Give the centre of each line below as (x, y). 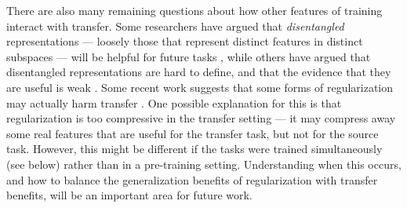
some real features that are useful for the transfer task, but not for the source (193, 133)
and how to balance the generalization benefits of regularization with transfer (192, 179)
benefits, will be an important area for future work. (129, 195)
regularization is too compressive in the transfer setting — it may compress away (201, 118)
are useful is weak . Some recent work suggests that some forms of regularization (200, 87)
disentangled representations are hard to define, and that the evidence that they (199, 72)
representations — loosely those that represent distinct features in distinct (185, 41)
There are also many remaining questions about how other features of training (194, 10)
